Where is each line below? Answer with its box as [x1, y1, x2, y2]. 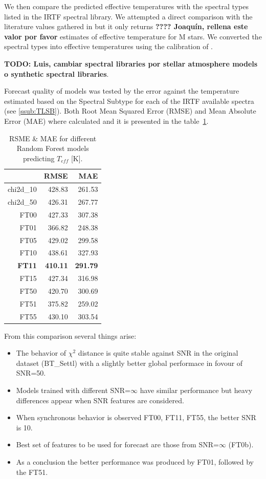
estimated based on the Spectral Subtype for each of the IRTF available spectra [4, 95, 254, 106]
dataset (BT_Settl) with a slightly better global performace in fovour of [16, 357, 243, 368]
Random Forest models [16, 143, 89, 154]
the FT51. [16, 466, 48, 477]
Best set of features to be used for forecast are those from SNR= [16, 439, 219, 450]
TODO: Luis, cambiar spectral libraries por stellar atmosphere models [4, 58, 258, 69]
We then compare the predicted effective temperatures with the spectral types [4, 1, 249, 11]
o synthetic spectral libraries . [4, 68, 109, 79]
